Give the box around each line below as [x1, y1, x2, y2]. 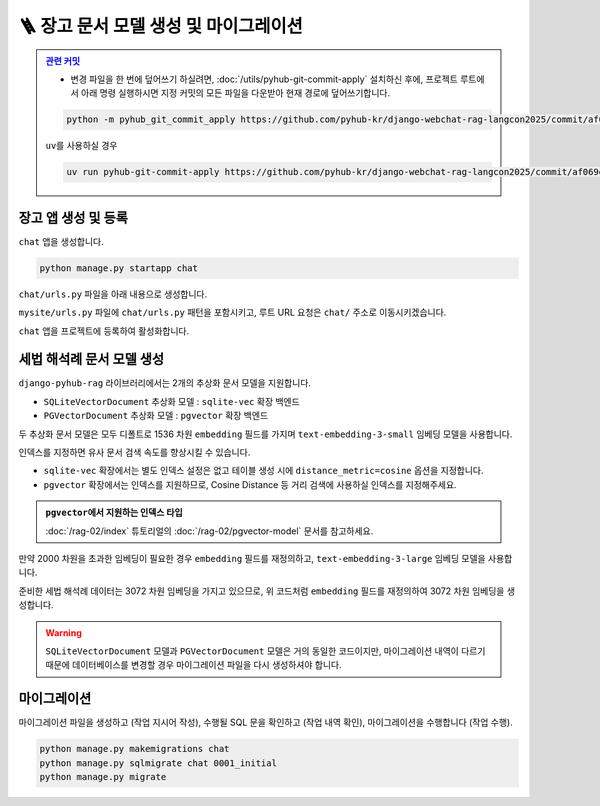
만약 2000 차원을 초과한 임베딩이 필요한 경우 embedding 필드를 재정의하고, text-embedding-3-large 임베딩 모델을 [18, 552, 486, 564]
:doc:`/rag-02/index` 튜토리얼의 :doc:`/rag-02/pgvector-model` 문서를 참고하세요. [45, 525, 374, 537]
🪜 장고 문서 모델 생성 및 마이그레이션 [18, 15, 304, 37]
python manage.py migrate [39, 771, 167, 782]
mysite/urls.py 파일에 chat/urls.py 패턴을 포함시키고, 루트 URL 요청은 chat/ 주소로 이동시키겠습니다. [18, 306, 447, 319]
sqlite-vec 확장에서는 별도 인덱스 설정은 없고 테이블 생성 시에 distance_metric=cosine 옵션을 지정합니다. [43, 465, 484, 477]
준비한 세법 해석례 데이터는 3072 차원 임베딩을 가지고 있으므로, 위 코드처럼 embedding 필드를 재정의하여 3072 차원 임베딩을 [18, 585, 505, 597]
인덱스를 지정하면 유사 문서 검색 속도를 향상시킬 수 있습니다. [18, 446, 251, 458]
